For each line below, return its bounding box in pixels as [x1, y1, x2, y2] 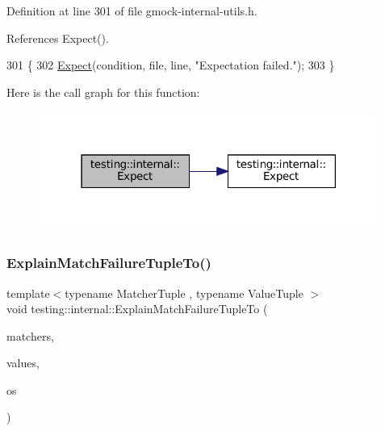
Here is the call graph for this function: [6, 83, 200, 100]
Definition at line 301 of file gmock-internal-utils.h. [6, 2, 257, 19]
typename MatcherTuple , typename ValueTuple [65, 284, 303, 301]
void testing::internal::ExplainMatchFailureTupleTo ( [6, 300, 268, 317]
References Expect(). [6, 29, 109, 46]
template [6, 284, 50, 301]
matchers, [6, 327, 54, 344]
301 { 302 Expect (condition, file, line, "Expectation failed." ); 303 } [6, 56, 335, 73]
